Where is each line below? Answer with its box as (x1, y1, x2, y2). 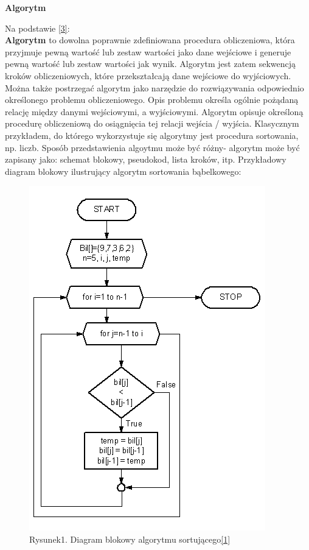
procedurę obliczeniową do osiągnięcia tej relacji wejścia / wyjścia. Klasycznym (5, 117, 299, 130)
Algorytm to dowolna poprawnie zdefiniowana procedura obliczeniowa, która (5, 33, 295, 46)
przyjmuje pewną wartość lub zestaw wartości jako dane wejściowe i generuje (5, 45, 291, 58)
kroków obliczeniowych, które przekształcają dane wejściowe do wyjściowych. (5, 69, 291, 82)
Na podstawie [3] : (5, 21, 70, 34)
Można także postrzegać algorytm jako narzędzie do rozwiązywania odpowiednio (5, 81, 304, 94)
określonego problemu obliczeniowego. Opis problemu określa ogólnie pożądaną (5, 93, 299, 106)
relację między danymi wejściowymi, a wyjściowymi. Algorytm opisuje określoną (5, 105, 304, 118)
